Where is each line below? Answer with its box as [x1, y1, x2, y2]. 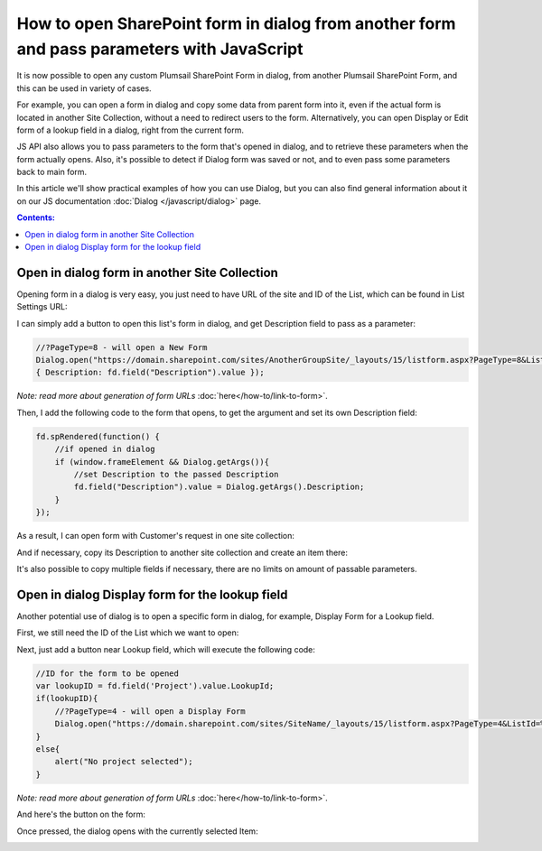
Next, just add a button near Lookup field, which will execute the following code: [16, 643, 316, 654]
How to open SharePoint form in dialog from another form [16, 14, 456, 33]
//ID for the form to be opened [35, 668, 180, 679]
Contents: [16, 212, 56, 223]
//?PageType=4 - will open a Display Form [54, 706, 246, 717]
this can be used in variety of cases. [16, 82, 153, 94]
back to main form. [16, 167, 88, 178]
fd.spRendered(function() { [35, 431, 160, 441]
